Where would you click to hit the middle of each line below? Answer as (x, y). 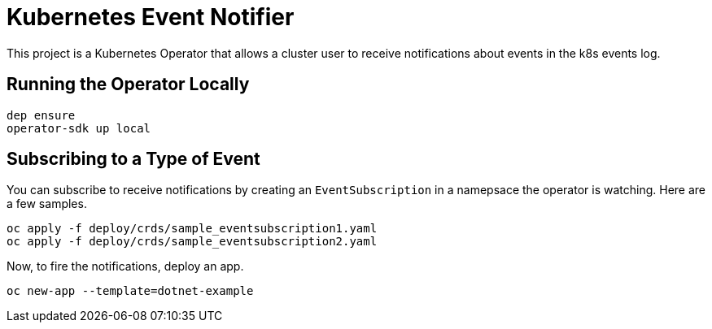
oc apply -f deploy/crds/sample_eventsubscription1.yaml (192, 229)
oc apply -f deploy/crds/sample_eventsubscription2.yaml (192, 242)
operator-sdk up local (79, 128)
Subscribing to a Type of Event (133, 159)
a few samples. (47, 204)
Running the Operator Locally (128, 84)
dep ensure (41, 115)
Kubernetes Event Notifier (151, 17)
